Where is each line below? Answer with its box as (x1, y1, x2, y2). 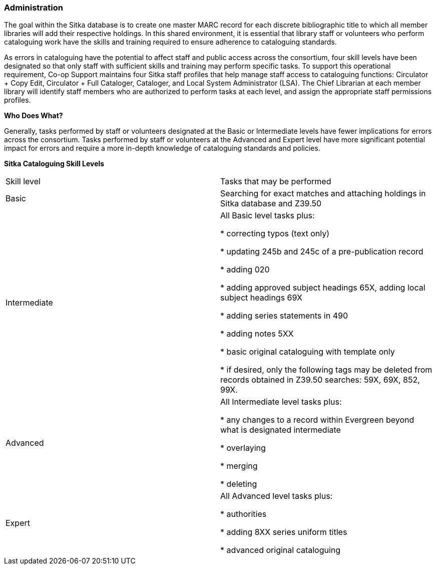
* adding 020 (220, 264, 270, 275)
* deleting (220, 479, 257, 489)
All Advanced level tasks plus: (220, 491, 333, 501)
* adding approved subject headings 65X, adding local (220, 282, 425, 293)
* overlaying (220, 443, 266, 453)
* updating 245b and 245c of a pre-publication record (220, 246, 423, 257)
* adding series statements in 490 (220, 311, 348, 321)
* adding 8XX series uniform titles (220, 527, 347, 537)
